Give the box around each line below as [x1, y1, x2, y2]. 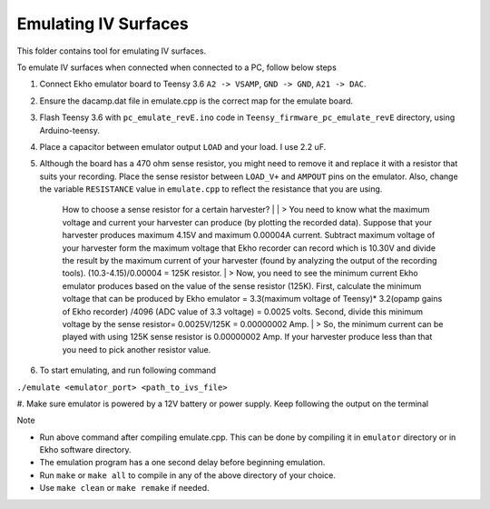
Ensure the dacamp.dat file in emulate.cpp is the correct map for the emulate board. [39, 95, 354, 106]
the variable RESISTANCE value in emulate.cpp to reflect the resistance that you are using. [39, 184, 383, 195]
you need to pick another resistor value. [62, 344, 211, 354]
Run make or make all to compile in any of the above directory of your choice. [39, 469, 336, 481]
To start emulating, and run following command [39, 364, 217, 376]
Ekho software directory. [39, 444, 132, 455]
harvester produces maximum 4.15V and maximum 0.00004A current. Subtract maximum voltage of [62, 230, 436, 241]
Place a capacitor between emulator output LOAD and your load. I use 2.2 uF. [39, 141, 327, 152]
